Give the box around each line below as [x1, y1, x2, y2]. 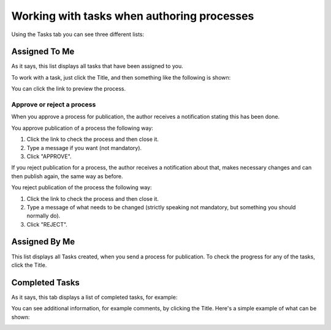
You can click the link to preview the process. [11, 85, 126, 92]
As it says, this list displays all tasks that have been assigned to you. [11, 62, 183, 70]
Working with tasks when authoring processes [11, 9, 254, 23]
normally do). [26, 212, 61, 220]
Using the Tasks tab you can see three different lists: [11, 31, 145, 38]
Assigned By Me [11, 236, 75, 247]
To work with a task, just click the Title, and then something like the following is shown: [11, 73, 231, 81]
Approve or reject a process [11, 100, 96, 108]
